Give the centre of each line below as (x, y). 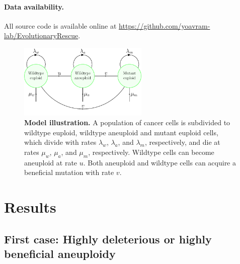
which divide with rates (60, 142)
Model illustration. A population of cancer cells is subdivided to (127, 122)
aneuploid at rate (51, 162)
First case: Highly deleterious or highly (108, 239)
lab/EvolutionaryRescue (41, 35)
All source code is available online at (60, 25)
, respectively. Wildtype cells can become (151, 152)
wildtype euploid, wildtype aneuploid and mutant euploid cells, (121, 132)
